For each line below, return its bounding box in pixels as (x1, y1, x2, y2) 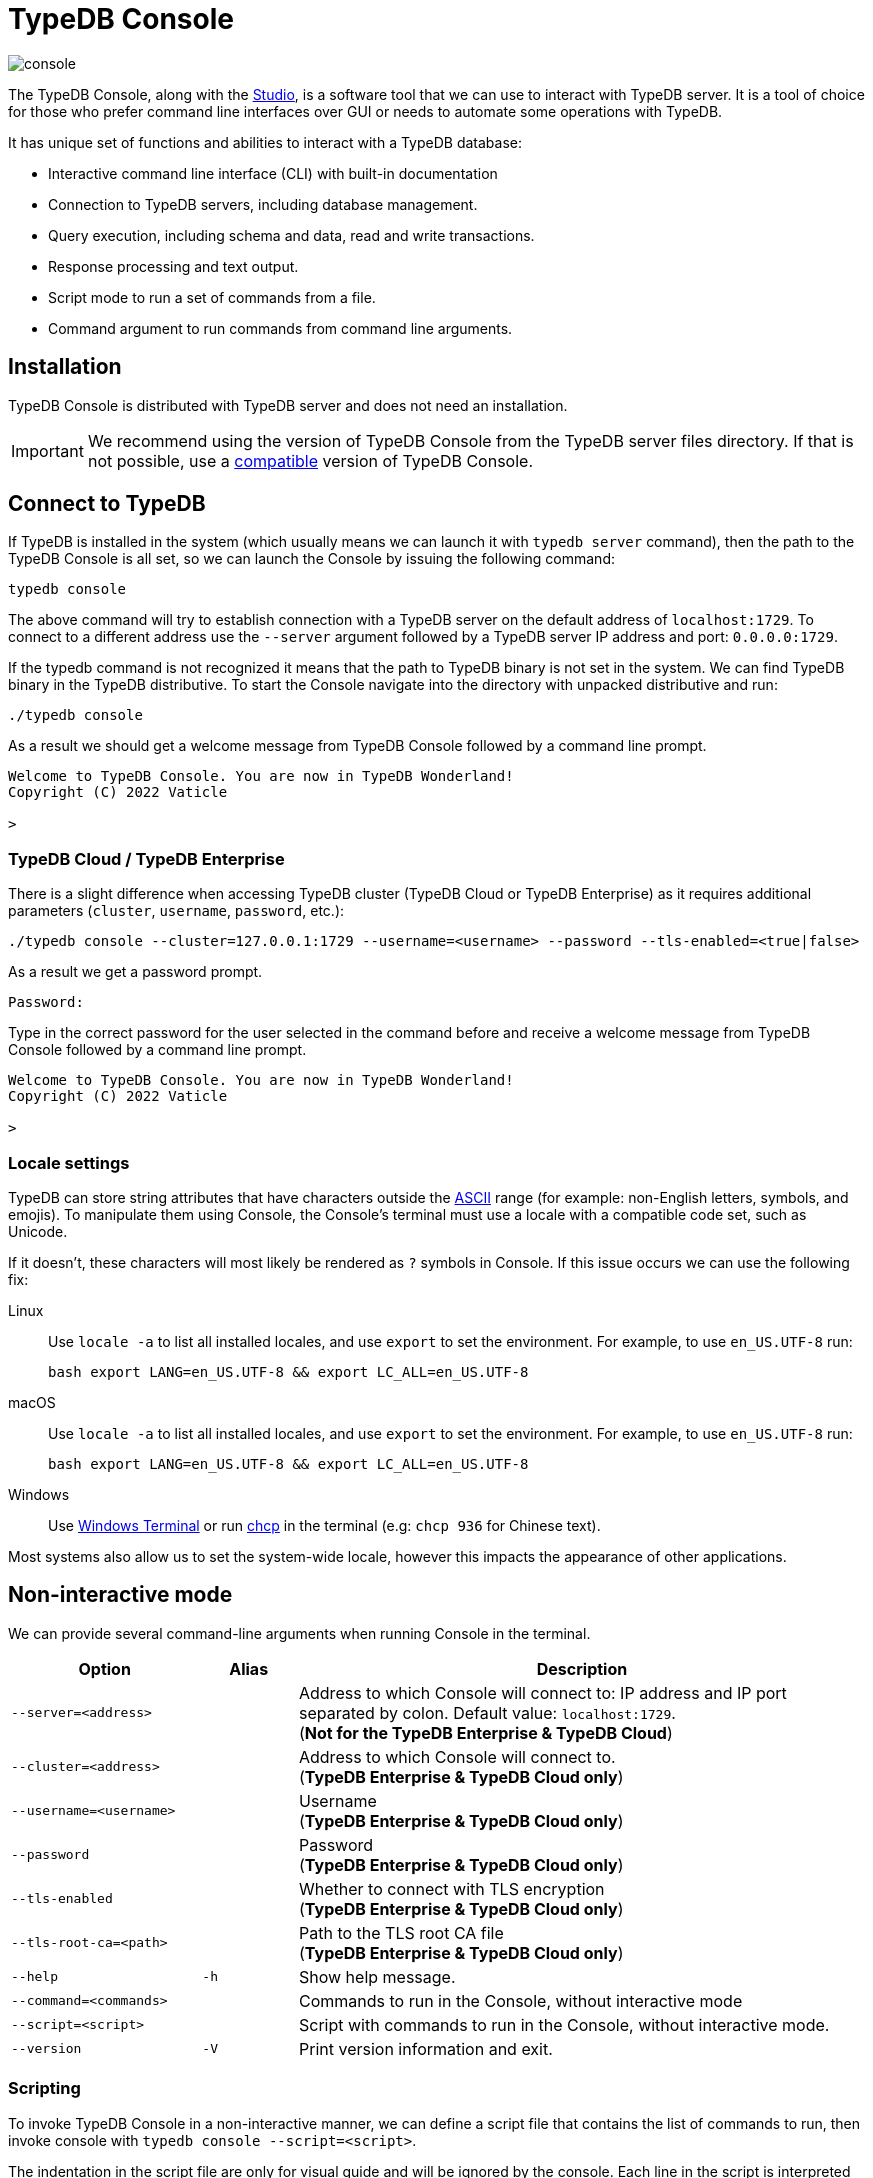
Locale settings (8, 1152, 130, 1173)
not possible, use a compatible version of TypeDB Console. (87, 450, 533, 471)
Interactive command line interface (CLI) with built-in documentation (48, 164, 498, 182)
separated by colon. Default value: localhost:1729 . (298, 1702, 676, 1723)
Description (536, 1658, 628, 1679)
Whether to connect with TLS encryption (298, 1878, 605, 1899)
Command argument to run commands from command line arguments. (48, 319, 513, 337)
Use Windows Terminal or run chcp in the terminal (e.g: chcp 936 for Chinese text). (48, 1516, 601, 1534)
